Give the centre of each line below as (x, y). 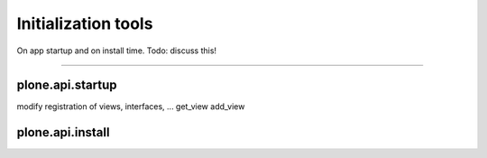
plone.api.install (63, 132)
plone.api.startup (67, 85)
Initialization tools (85, 23)
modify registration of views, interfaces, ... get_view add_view (131, 107)
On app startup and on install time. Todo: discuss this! (116, 51)
